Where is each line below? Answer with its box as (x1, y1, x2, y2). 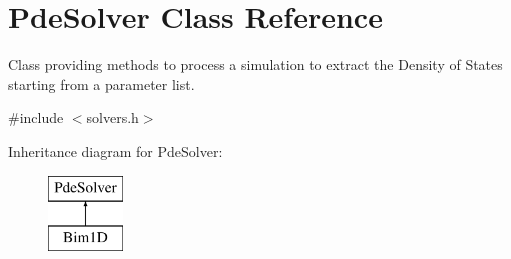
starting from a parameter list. (8, 73, 195, 94)
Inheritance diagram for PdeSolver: (8, 140, 223, 161)
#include (8, 107, 64, 128)
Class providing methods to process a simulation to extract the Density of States (8, 54, 503, 75)
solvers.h (86, 107, 139, 128)
